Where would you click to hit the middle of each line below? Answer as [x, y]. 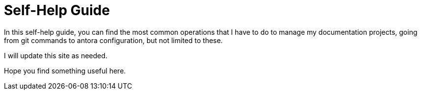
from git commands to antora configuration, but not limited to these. [113, 40]
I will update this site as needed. [56, 55]
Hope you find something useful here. [65, 70]
